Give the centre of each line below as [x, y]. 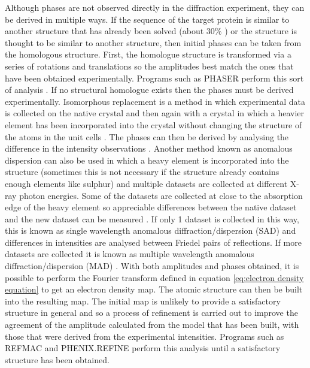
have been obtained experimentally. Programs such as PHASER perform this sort [154, 78]
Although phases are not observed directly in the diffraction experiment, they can [155, 7]
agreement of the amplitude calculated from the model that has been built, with [152, 325]
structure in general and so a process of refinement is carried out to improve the [151, 313]
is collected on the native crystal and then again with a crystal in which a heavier [155, 113]
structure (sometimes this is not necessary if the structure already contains [142, 172]
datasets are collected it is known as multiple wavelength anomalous [130, 254]
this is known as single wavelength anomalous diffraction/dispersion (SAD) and [151, 230]
